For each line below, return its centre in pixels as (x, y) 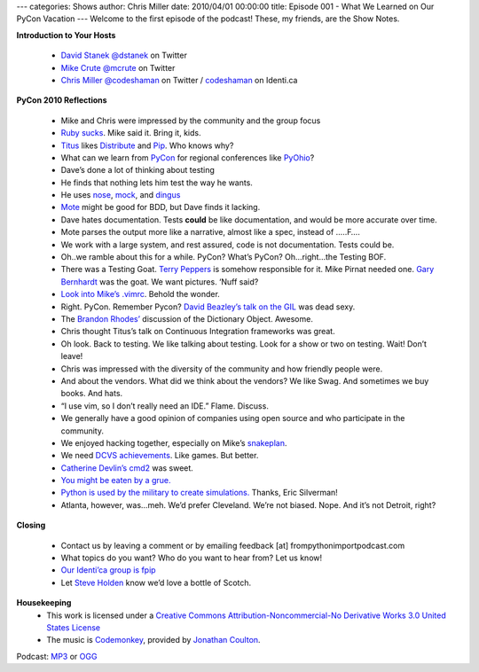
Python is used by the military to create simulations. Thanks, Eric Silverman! (200, 493)
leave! (72, 356)
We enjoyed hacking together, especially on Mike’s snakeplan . (174, 442)
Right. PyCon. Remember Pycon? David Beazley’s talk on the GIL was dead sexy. (208, 307)
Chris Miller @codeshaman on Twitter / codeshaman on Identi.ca (179, 80)
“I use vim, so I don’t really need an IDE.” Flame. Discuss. (165, 406)
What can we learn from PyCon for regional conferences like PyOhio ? (188, 157)
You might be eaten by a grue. (116, 481)
